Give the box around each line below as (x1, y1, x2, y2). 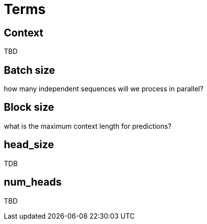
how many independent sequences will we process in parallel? (4, 85, 204, 93)
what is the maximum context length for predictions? (4, 121, 172, 130)
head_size (4, 138, 54, 151)
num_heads (4, 176, 62, 189)
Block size (4, 101, 54, 114)
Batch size (4, 64, 55, 76)
